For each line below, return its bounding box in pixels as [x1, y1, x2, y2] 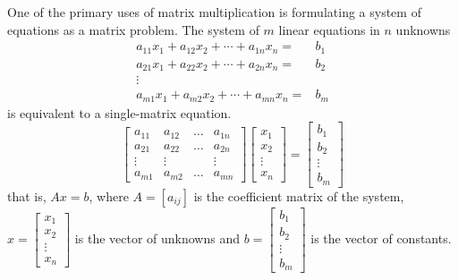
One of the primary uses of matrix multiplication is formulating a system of [7, 3, 421, 21]
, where [89, 186, 129, 205]
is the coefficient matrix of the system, [193, 186, 404, 205]
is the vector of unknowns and [74, 229, 241, 248]
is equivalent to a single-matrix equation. [7, 103, 232, 122]
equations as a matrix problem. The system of [7, 20, 259, 38]
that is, [7, 186, 47, 205]
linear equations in [278, 20, 380, 38]
